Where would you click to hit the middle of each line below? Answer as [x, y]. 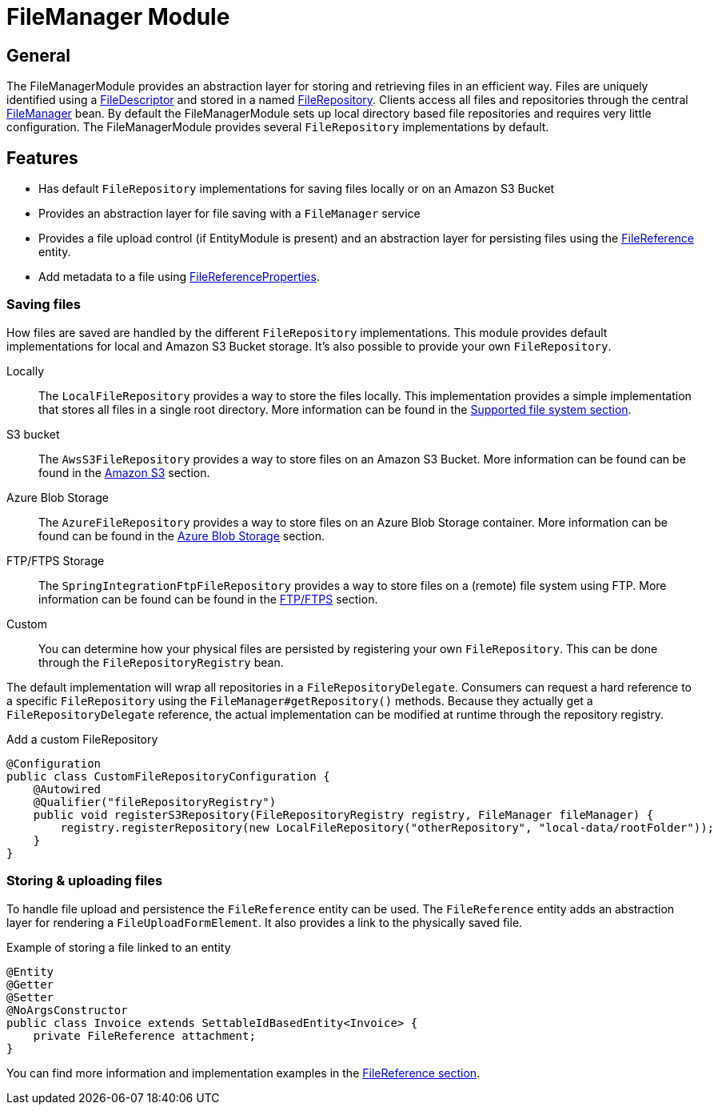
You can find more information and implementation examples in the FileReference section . [243, 1073]
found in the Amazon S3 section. [124, 472]
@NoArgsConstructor [67, 1010]
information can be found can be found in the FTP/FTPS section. [208, 599]
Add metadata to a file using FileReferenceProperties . [179, 277]
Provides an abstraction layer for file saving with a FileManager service [229, 214]
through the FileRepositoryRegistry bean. [161, 662]
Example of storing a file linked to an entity [119, 947]
